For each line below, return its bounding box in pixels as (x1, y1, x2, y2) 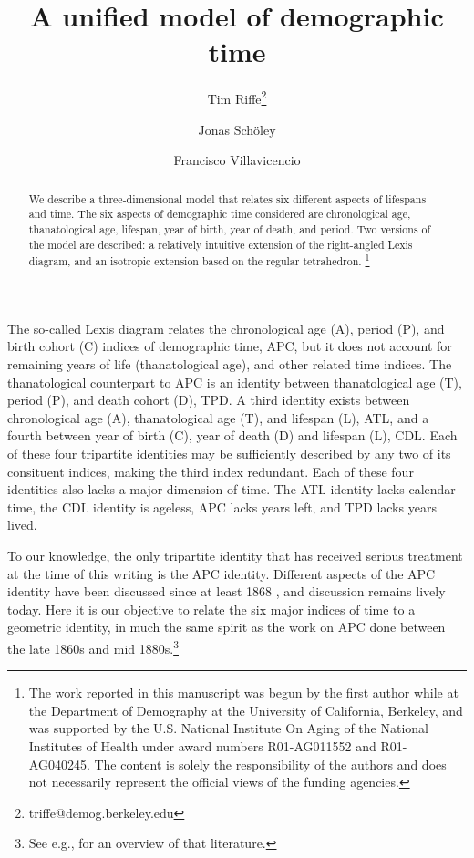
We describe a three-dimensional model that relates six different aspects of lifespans (28, 191, 427, 206)
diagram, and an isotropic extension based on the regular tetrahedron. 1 (28, 251, 370, 269)
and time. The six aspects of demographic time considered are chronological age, (28, 206, 411, 222)
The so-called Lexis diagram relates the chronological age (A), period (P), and (7, 318, 445, 337)
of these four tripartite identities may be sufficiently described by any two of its (7, 443, 451, 462)
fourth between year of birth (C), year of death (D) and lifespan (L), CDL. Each (7, 426, 458, 445)
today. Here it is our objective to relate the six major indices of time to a (7, 599, 416, 618)
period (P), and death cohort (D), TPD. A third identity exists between (7, 390, 410, 409)
